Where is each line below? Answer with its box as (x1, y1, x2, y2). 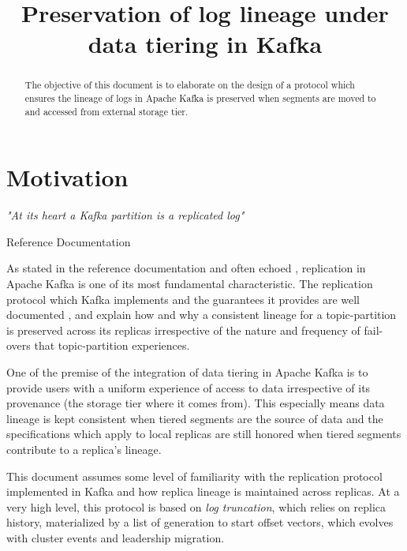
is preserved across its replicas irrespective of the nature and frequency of (6, 321, 360, 338)
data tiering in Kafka (88, 28, 323, 60)
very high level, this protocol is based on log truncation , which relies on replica (6, 498, 386, 515)
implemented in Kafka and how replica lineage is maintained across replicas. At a (6, 483, 400, 500)
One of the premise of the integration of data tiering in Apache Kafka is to (6, 364, 368, 380)
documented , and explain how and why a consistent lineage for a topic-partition (6, 306, 397, 323)
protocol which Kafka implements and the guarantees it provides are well (6, 290, 360, 307)
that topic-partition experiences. (34, 337, 190, 354)
